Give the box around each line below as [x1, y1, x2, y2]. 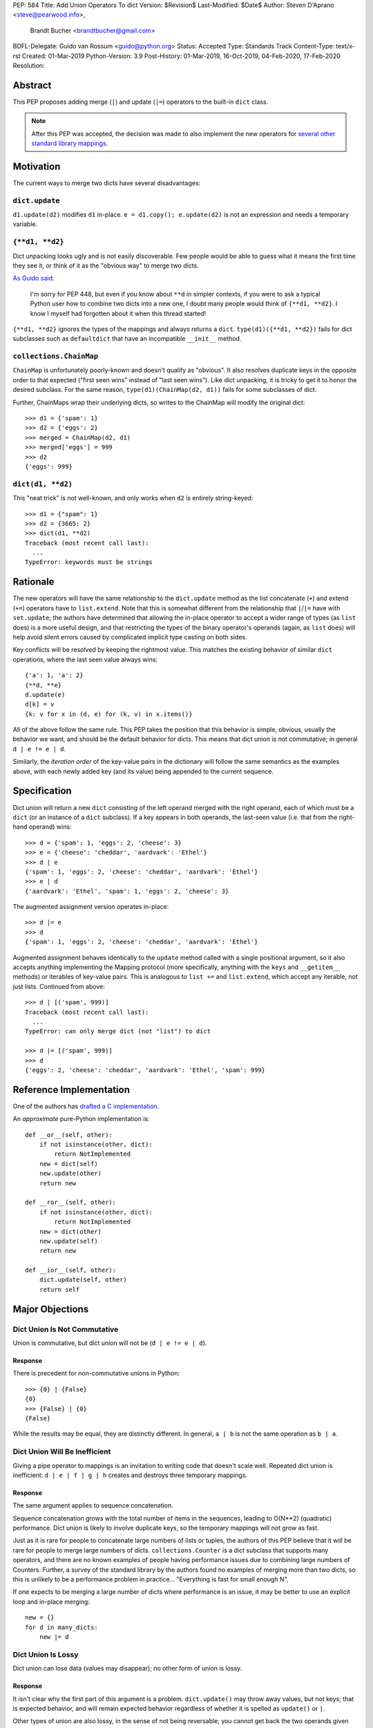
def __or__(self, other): [25, 1131, 113, 1138]
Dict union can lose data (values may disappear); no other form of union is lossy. [12, 1664, 242, 1673]
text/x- [336, 42, 355, 50]
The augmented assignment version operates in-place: [12, 903, 169, 911]
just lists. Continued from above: [12, 982, 105, 990]
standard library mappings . [31, 139, 108, 148]
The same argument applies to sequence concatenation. [12, 1501, 174, 1510]
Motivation [12, 160, 61, 172]
